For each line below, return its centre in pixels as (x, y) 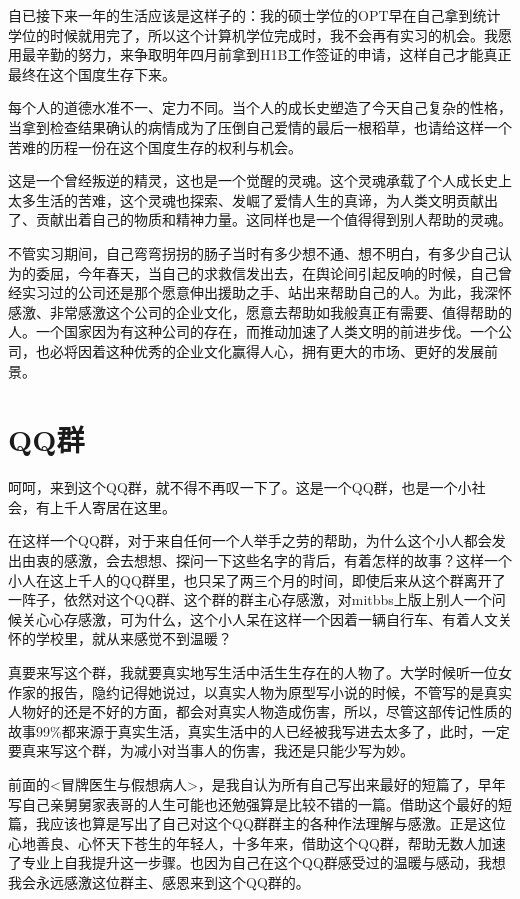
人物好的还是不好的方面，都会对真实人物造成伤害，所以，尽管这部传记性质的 (260, 711)
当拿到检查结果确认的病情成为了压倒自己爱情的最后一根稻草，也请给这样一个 (260, 126)
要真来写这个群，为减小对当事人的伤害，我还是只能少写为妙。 (211, 750)
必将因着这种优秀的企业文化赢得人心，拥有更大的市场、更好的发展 (266, 350)
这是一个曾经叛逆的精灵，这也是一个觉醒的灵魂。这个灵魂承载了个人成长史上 (260, 180)
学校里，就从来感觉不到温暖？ (133, 638)
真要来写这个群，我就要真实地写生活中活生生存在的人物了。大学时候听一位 (253, 671)
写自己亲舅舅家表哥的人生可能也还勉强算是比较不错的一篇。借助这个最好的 (253, 803)
